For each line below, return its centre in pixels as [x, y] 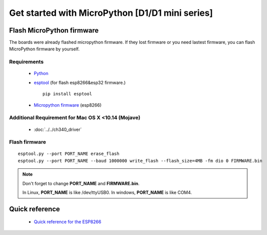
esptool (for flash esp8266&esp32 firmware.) [80, 82]
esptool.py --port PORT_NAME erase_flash [69, 154]
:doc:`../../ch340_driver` [58, 129]
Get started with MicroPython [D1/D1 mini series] [111, 13]
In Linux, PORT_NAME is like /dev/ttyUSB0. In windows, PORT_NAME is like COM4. [107, 193]
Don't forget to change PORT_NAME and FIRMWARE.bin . [81, 183]
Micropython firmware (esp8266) [68, 105]
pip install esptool [67, 94]
